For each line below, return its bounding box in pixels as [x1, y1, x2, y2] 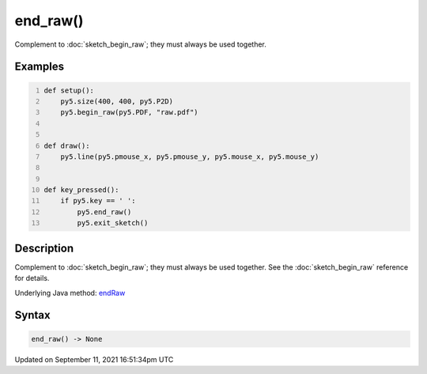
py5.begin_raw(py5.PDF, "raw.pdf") [60, 108, 198, 117]
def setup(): [43, 85, 95, 95]
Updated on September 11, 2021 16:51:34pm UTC [14, 354, 174, 364]
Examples [14, 60, 65, 74]
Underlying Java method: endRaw [14, 288, 126, 297]
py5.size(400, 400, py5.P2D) [60, 96, 174, 106]
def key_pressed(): [43, 186, 119, 195]
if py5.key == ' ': [60, 196, 136, 206]
